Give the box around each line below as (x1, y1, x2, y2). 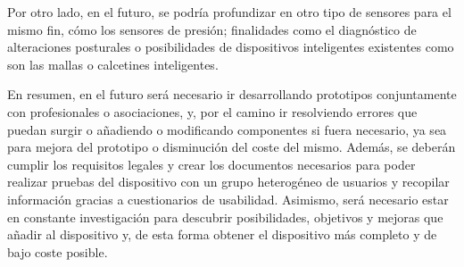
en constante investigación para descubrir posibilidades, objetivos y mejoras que (7, 207, 443, 226)
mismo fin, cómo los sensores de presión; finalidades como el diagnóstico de (7, 20, 417, 38)
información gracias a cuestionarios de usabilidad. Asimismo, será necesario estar (7, 189, 449, 208)
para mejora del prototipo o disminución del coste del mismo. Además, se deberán (7, 138, 456, 156)
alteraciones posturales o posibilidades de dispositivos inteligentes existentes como (7, 38, 454, 56)
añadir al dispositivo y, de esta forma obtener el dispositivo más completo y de (7, 225, 437, 244)
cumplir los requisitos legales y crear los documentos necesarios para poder (7, 154, 416, 173)
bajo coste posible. (7, 242, 108, 261)
